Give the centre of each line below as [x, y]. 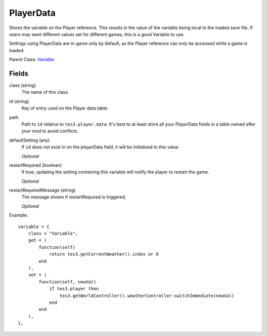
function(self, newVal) [67, 282]
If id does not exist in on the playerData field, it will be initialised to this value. [101, 147]
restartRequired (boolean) [35, 165]
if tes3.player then [74, 289]
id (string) [19, 101]
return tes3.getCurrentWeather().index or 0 [104, 254]
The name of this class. [45, 92]
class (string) [22, 85]
